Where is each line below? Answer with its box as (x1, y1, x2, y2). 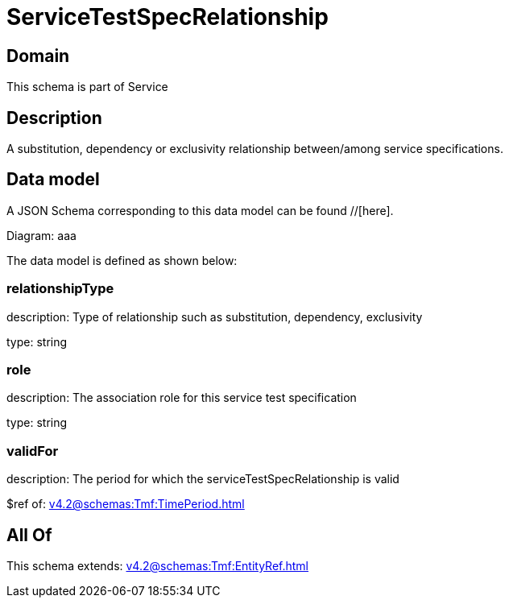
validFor (6, 442, 59, 459)
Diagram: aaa (6, 228, 77, 242)
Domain (6, 45, 70, 66)
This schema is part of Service (6, 80, 168, 94)
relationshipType (6, 280, 114, 297)
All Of (6, 524, 52, 545)
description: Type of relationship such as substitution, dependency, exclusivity (6, 309, 423, 324)
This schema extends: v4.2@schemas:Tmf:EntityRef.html (6, 558, 309, 573)
